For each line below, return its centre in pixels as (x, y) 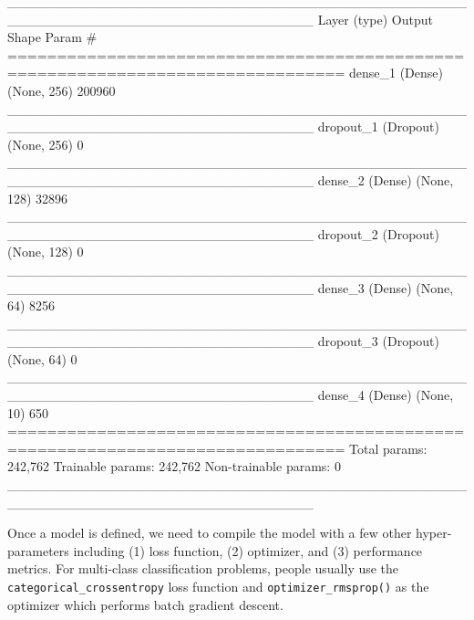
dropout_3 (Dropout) (378, 341)
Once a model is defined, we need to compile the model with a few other (210, 533)
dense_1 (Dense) (396, 73)
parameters (38, 550)
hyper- (434, 533)
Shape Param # (52, 37)
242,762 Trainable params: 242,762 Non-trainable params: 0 (174, 466)
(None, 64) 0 (42, 358)
